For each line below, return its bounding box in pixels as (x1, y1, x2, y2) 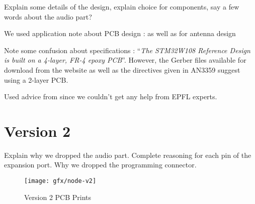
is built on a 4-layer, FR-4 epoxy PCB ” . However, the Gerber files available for (4, 55, 246, 65)
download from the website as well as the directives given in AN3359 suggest (4, 64, 240, 75)
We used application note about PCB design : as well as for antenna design (4, 28, 236, 39)
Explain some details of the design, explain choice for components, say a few (4, 2, 239, 12)
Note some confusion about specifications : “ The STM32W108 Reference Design (4, 45, 250, 55)
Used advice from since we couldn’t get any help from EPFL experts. (4, 91, 217, 102)
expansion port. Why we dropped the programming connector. (4, 159, 197, 170)
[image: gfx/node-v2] (24, 177, 97, 185)
